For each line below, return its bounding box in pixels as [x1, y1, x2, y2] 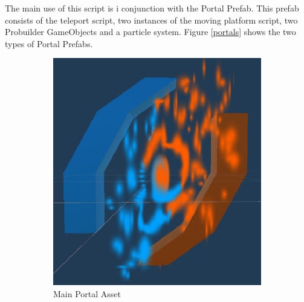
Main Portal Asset [53, 287, 121, 300]
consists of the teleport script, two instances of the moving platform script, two [5, 13, 298, 26]
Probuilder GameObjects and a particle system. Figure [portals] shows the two [5, 25, 296, 38]
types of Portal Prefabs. [5, 37, 93, 50]
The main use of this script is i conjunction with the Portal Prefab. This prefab [5, 2, 299, 14]
